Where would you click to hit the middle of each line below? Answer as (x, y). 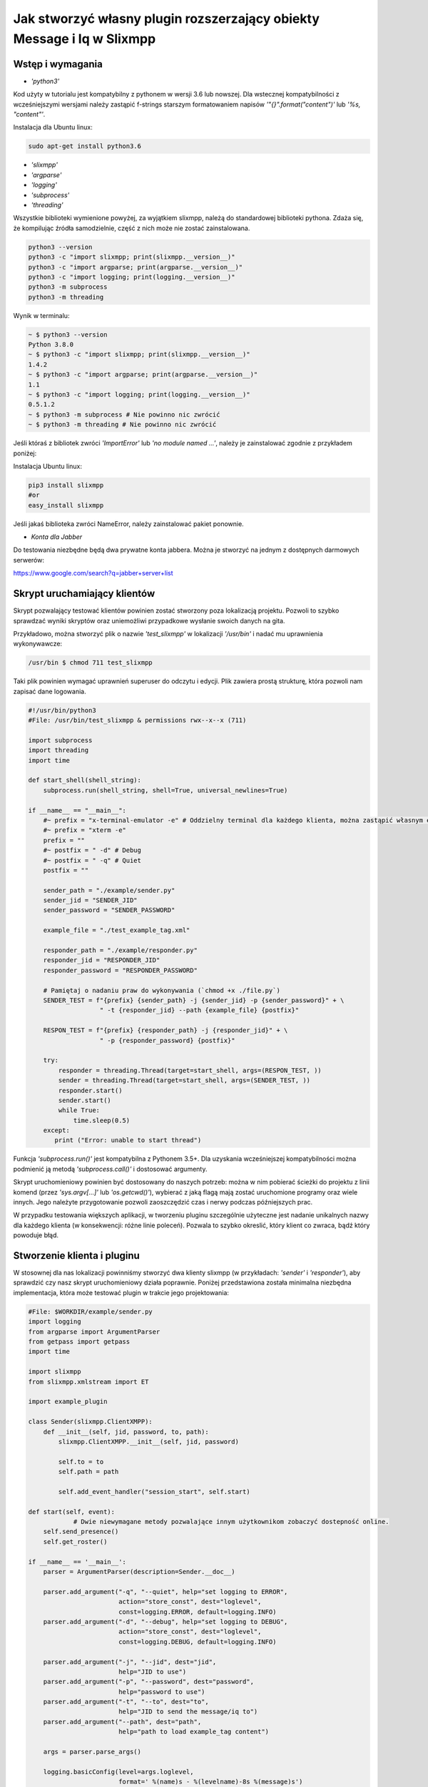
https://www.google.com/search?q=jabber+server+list (93, 573)
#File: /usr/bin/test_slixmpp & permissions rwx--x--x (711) (137, 721)
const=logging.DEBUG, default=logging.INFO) (197, 1642)
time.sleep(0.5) (102, 1120)
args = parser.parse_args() (92, 1752)
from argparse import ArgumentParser (94, 1332)
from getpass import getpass (79, 1342)
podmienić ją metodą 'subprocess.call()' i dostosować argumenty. (110, 1169)
